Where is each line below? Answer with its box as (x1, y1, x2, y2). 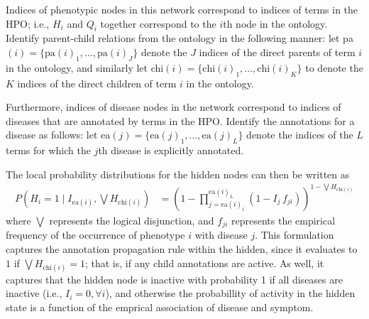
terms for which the (6, 143, 91, 158)
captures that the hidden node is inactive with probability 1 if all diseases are (6, 271, 343, 286)
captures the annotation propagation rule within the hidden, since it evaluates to (6, 241, 358, 256)
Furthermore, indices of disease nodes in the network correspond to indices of (6, 99, 341, 114)
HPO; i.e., (6, 16, 50, 31)
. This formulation (255, 227, 334, 242)
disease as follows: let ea (6, 127, 111, 142)
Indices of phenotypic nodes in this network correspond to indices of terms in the (6, 2, 358, 16)
